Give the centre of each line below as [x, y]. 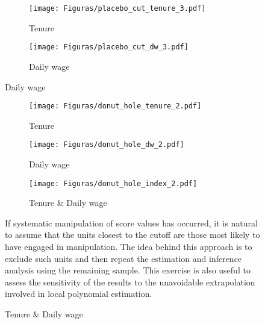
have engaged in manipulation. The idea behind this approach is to [129, 247]
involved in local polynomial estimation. [79, 294]
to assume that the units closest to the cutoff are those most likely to [132, 235]
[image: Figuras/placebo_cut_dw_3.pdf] [109, 47]
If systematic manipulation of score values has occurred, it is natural [131, 223]
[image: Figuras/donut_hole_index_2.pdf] [113, 183]
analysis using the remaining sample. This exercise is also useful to [128, 270]
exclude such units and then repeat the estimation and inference [123, 258]
